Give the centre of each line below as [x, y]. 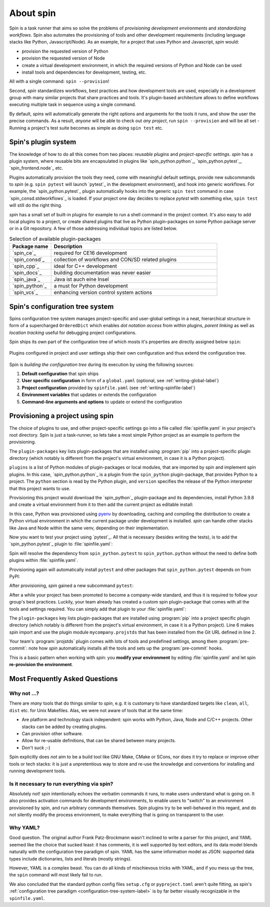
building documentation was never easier [102, 273]
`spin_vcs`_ [25, 292]
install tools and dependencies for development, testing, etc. [84, 72]
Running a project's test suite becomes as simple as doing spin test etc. [86, 128]
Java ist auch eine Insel [81, 279]
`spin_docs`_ [27, 273]
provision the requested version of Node [63, 58]
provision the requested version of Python [65, 51]
